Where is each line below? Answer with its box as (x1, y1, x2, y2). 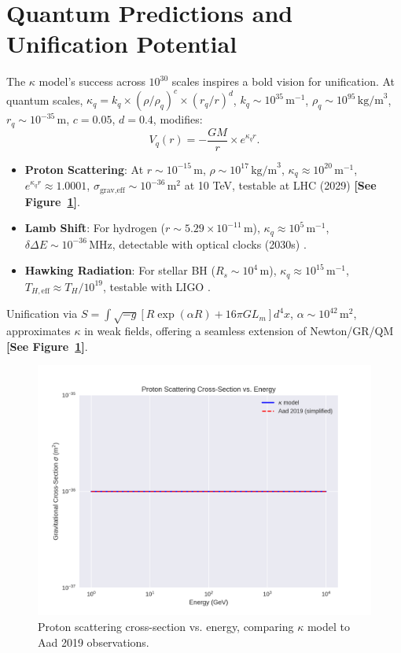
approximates (6, 323, 71, 339)
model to (307, 618, 350, 634)
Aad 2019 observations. (38, 633, 149, 650)
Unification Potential (6, 28, 237, 60)
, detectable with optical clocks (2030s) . (112, 235, 307, 252)
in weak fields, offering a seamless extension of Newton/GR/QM (84, 323, 394, 339)
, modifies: (153, 111, 203, 127)
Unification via (6, 305, 78, 322)
